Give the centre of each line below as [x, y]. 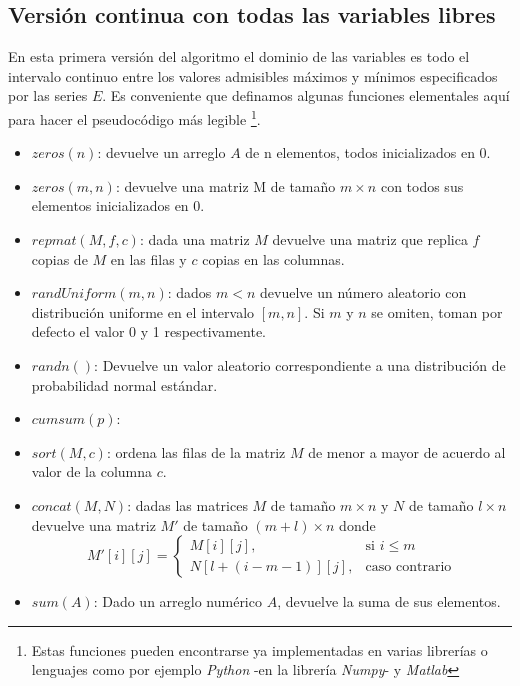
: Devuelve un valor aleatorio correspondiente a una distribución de [300, 364]
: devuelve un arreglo [161, 152]
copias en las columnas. [273, 258]
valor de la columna [92, 471]
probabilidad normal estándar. [124, 384]
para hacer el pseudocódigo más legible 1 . [134, 117]
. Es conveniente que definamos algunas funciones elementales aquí [306, 95]
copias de [59, 258]
